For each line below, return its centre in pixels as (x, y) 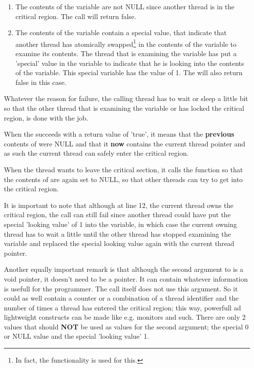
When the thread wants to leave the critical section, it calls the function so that (124, 169)
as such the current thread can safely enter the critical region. (96, 153)
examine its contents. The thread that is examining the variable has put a (126, 53)
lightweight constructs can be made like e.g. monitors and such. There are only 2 (125, 317)
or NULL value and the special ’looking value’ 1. (77, 336)
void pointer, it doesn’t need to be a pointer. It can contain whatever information (126, 278)
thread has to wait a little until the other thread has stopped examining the (117, 234)
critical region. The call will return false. (76, 16)
